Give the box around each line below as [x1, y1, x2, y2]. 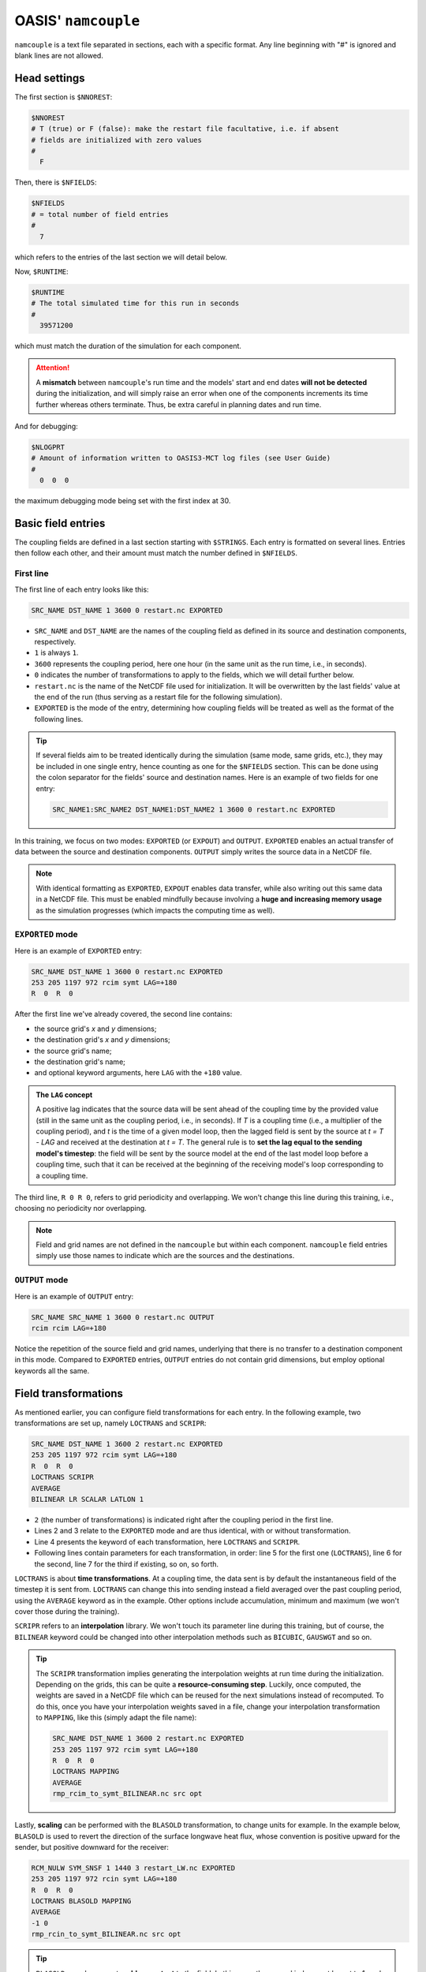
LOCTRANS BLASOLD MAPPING [31, 1897, 132, 1906]
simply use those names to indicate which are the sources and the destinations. [35, 1251, 295, 1261]
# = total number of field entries [31, 210, 169, 218]
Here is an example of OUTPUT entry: [14, 1291, 134, 1301]
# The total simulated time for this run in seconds [31, 299, 240, 308]
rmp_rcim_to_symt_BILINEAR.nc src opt [52, 1789, 203, 1798]
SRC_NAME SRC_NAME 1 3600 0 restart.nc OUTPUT [31, 1313, 215, 1321]
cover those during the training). [14, 1607, 120, 1616]
